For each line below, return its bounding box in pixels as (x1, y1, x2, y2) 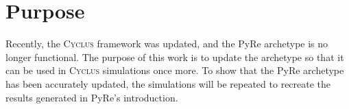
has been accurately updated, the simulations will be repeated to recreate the (5, 76, 331, 90)
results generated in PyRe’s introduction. (5, 90, 178, 104)
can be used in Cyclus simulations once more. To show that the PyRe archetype (5, 63, 344, 77)
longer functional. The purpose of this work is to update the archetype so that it (5, 49, 344, 64)
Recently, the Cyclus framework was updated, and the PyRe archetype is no (5, 36, 328, 51)
